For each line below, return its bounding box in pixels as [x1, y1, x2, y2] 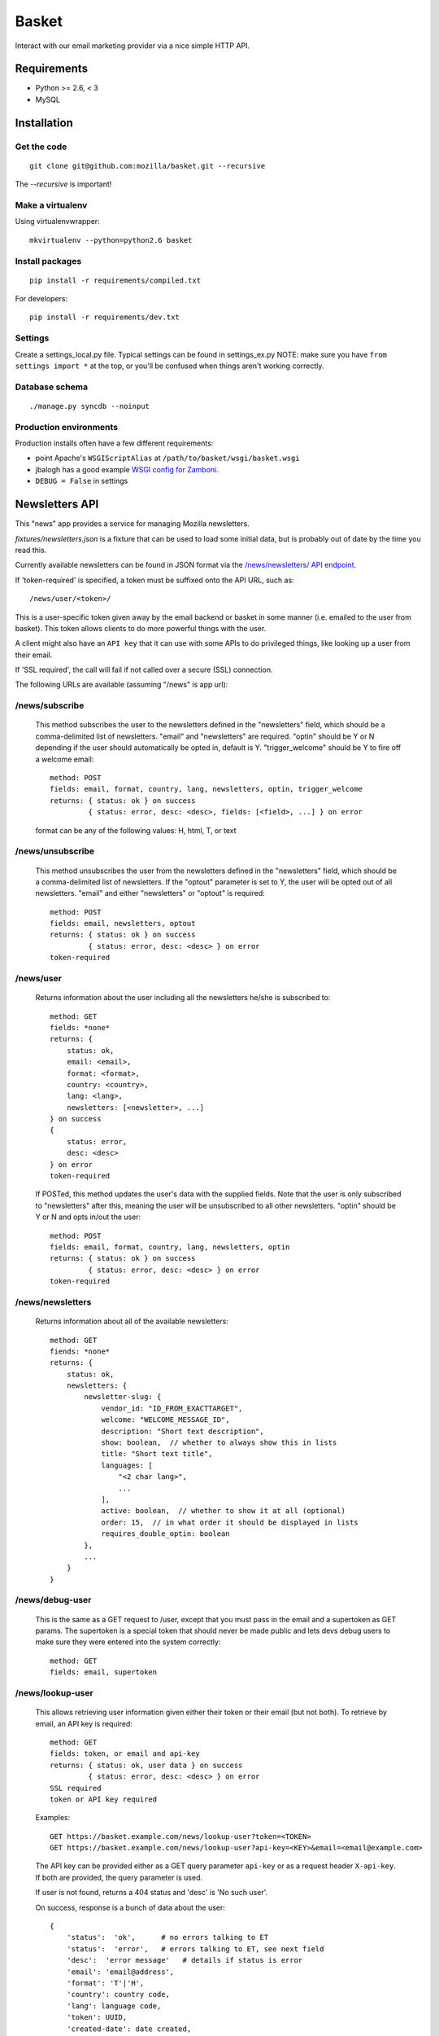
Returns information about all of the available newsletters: [35, 1316, 229, 1327]
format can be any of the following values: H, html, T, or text [35, 825, 237, 835]
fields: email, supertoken [50, 1668, 158, 1677]
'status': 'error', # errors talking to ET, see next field [66, 1944, 324, 1954]
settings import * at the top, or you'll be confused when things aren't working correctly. [15, 361, 324, 371]
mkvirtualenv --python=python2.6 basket [29, 235, 193, 244]
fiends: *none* [50, 1346, 111, 1356]
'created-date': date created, [66, 2024, 192, 2034]
